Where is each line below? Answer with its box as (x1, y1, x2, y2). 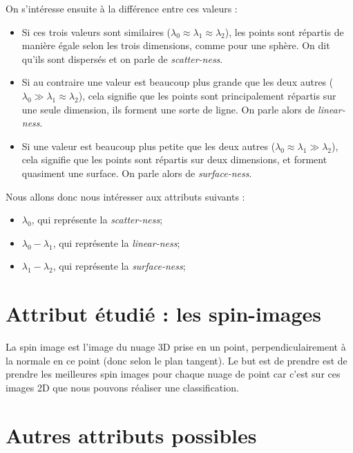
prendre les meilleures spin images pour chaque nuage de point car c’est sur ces (6, 367, 341, 381)
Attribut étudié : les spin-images (6, 299, 322, 328)
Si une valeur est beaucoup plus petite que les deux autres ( (21, 138, 276, 153)
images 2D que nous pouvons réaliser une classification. (6, 380, 239, 394)
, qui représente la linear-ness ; (53, 235, 180, 250)
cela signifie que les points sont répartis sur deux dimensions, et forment (21, 152, 327, 167)
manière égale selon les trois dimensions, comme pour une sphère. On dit (21, 38, 330, 53)
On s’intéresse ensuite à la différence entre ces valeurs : (6, 1, 238, 15)
